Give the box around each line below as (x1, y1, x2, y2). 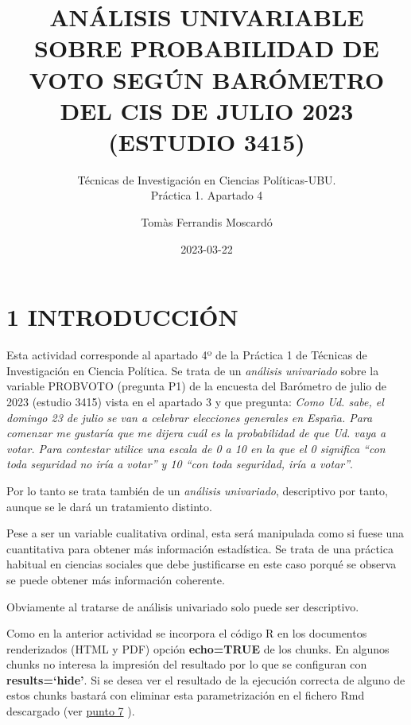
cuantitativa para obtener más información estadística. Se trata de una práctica (6, 540, 394, 556)
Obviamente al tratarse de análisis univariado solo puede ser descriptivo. (6, 598, 359, 615)
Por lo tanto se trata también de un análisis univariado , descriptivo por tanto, (6, 482, 388, 498)
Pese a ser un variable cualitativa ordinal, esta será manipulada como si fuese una (6, 525, 405, 541)
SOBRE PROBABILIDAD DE (34, 32, 379, 64)
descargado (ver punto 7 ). (6, 703, 135, 719)
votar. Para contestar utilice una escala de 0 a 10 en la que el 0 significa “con (6, 440, 386, 456)
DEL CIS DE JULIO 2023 (60, 94, 354, 126)
